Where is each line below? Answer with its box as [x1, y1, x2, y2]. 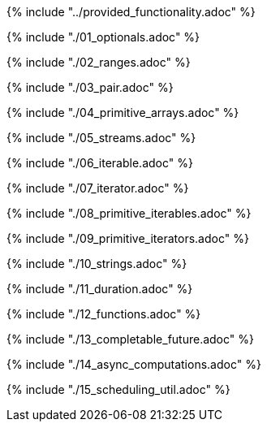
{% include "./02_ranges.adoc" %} [6, 55, 191, 69]
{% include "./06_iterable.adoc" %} [6, 156, 193, 170]
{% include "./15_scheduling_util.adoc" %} [6, 383, 230, 396]
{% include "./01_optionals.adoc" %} [6, 30, 200, 44]
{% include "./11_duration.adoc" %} [6, 282, 193, 296]
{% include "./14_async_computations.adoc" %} [6, 357, 261, 371]
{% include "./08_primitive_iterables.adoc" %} [6, 206, 252, 220]
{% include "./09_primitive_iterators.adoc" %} [6, 231, 249, 245]
